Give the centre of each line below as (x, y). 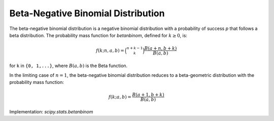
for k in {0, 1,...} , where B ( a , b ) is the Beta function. (68, 66)
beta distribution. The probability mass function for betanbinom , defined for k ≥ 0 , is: (98, 35)
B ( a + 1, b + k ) (148, 95)
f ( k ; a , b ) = (120, 97)
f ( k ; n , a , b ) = (110, 50)
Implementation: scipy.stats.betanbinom (51, 112)
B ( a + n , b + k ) (161, 49)
